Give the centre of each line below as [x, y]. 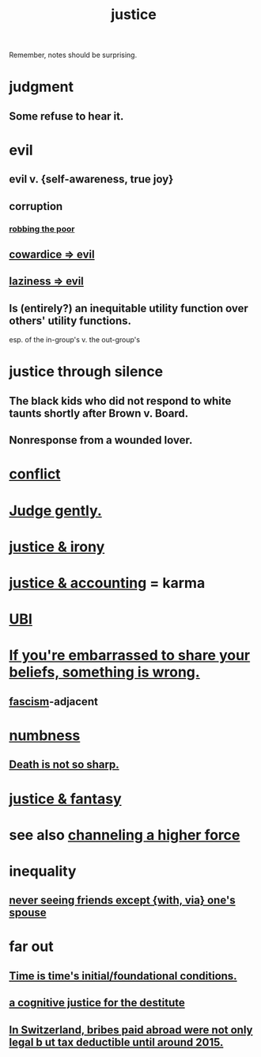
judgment [42, 87]
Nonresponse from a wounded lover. [101, 440]
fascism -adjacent [53, 702]
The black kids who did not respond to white [120, 401]
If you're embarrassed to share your [130, 656]
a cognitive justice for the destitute [97, 1003]
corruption [36, 206]
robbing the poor [42, 229]
